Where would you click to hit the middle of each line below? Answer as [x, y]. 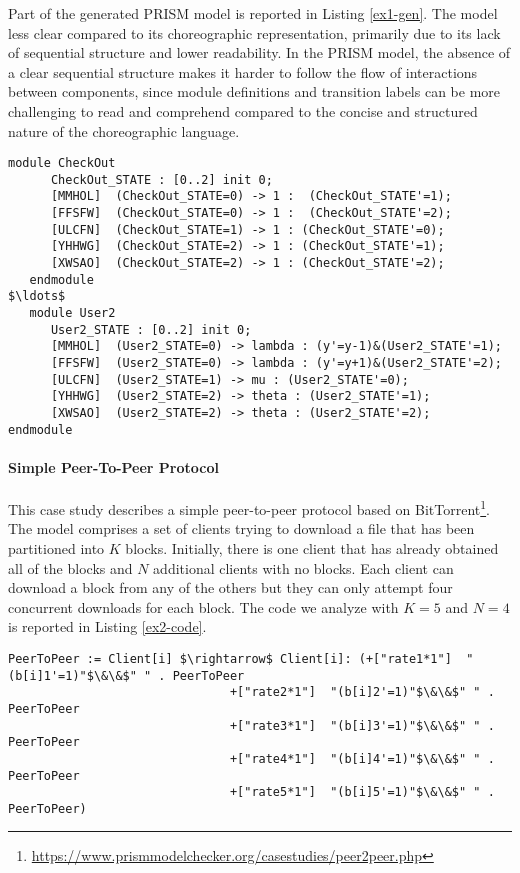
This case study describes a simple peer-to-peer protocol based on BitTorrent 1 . [249, 507]
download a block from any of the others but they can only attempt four [230, 587]
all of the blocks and [70, 567]
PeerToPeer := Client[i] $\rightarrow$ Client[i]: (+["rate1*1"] [230, 658]
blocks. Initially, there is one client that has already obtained [312, 547]
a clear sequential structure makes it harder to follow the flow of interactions [243, 71]
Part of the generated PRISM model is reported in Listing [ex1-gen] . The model [253, 13]
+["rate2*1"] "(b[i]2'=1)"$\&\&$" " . [362, 692]
